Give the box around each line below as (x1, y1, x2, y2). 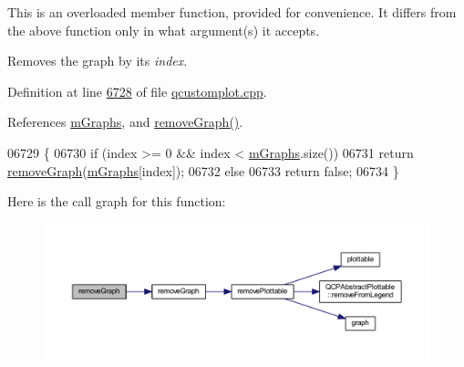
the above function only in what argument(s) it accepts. (7, 20, 320, 39)
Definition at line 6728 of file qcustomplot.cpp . (7, 81, 267, 100)
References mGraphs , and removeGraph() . (7, 112, 243, 131)
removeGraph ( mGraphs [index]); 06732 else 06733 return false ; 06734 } (7, 161, 399, 180)
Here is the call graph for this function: (7, 192, 226, 211)
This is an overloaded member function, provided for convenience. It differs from (7, 3, 457, 21)
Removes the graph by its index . (7, 51, 188, 70)
